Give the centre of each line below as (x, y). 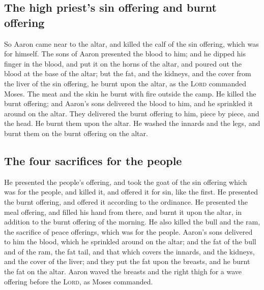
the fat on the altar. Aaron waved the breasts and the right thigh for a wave (123, 271)
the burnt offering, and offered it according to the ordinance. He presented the (126, 201)
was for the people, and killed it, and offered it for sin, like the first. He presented (131, 192)
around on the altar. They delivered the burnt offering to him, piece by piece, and (132, 113)
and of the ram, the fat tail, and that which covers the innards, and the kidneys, (129, 251)
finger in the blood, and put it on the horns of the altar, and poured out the (123, 63)
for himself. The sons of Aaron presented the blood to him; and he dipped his (125, 54)
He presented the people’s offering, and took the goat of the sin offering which (126, 182)
